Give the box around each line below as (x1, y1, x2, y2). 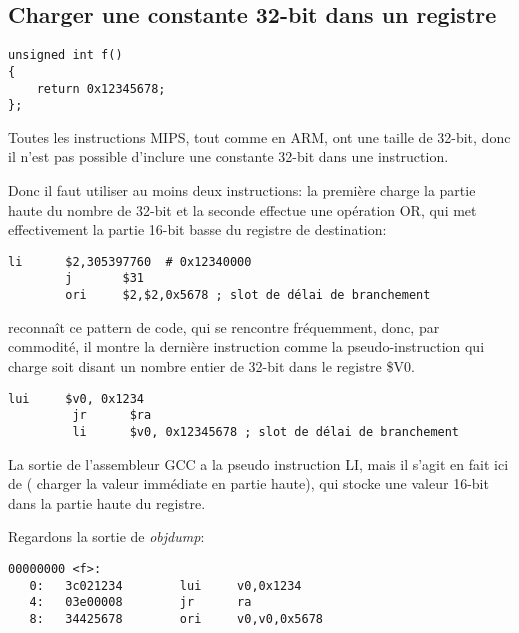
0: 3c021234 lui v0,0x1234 (29, 578, 302, 593)
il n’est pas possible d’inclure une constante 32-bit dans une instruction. (8, 146, 449, 167)
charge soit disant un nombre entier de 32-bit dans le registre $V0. (8, 355, 415, 376)
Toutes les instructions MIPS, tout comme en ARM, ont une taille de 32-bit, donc (8, 126, 511, 147)
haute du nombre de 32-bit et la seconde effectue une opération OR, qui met (8, 199, 477, 220)
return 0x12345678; (36, 81, 166, 96)
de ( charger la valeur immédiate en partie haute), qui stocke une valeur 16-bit (8, 473, 489, 494)
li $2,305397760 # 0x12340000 (8, 254, 252, 269)
